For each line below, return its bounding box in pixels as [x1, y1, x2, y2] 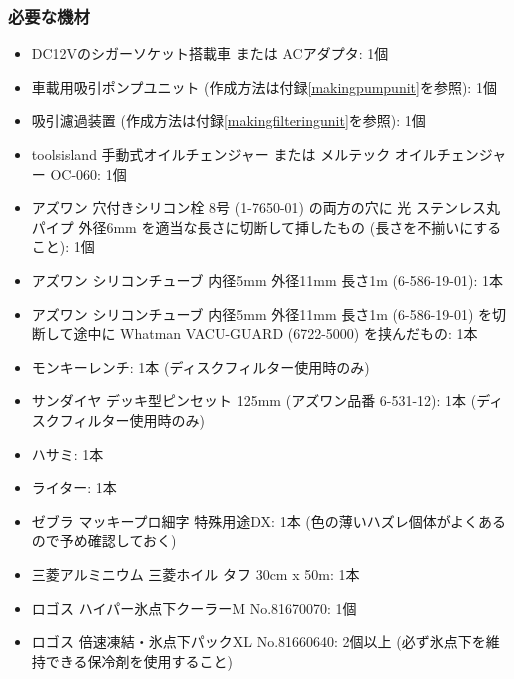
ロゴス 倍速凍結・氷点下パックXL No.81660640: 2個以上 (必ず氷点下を [31, 631, 486, 652]
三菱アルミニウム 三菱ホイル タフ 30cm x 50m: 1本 [31, 563, 360, 584]
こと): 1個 [31, 236, 95, 257]
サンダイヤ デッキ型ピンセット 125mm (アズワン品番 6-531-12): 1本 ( [31, 390, 477, 411]
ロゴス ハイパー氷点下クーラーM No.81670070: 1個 [31, 597, 357, 618]
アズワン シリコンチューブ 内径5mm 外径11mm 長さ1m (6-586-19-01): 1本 [31, 269, 504, 290]
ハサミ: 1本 [31, 443, 104, 464]
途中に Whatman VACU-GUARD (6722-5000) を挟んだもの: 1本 [73, 323, 478, 344]
